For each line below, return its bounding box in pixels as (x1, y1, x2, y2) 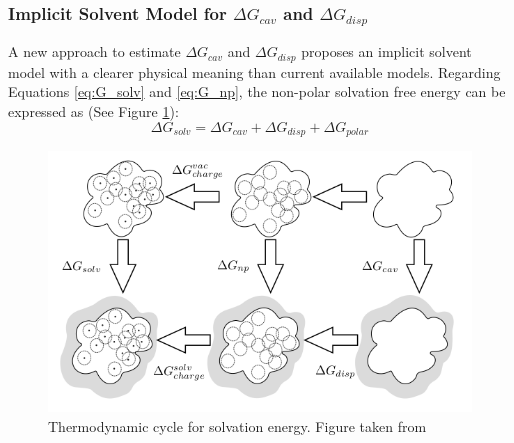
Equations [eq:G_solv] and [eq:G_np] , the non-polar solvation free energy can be (8, 81, 506, 102)
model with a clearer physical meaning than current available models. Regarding (8, 61, 501, 82)
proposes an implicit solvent (301, 41, 472, 62)
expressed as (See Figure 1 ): (8, 100, 179, 121)
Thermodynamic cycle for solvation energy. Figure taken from (48, 415, 427, 436)
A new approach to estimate (8, 41, 181, 62)
